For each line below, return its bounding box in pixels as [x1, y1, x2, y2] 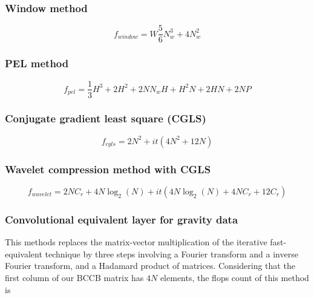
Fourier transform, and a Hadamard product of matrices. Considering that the [5, 259, 295, 272]
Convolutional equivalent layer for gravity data [5, 211, 238, 227]
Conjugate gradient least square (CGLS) [5, 111, 206, 126]
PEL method [5, 56, 69, 71]
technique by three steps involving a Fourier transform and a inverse [45, 247, 298, 260]
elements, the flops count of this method [160, 271, 309, 283]
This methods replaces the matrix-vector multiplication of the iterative [5, 236, 267, 248]
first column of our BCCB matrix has [5, 271, 144, 283]
